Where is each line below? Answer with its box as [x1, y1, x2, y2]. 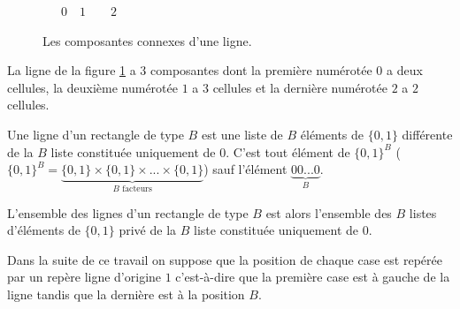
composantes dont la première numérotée [150, 61, 372, 79]
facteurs [122, 185, 152, 194]
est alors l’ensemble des [265, 203, 392, 222]
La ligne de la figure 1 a [7, 61, 136, 79]
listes [409, 203, 437, 222]
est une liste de [201, 124, 283, 143]
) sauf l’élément [203, 160, 287, 178]
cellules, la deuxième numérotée [7, 78, 178, 96]
